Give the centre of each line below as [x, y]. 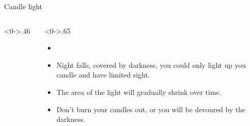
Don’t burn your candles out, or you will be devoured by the [151, 109]
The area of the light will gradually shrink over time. [139, 92]
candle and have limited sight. [103, 75]
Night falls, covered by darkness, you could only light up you [151, 65]
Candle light [23, 6]
